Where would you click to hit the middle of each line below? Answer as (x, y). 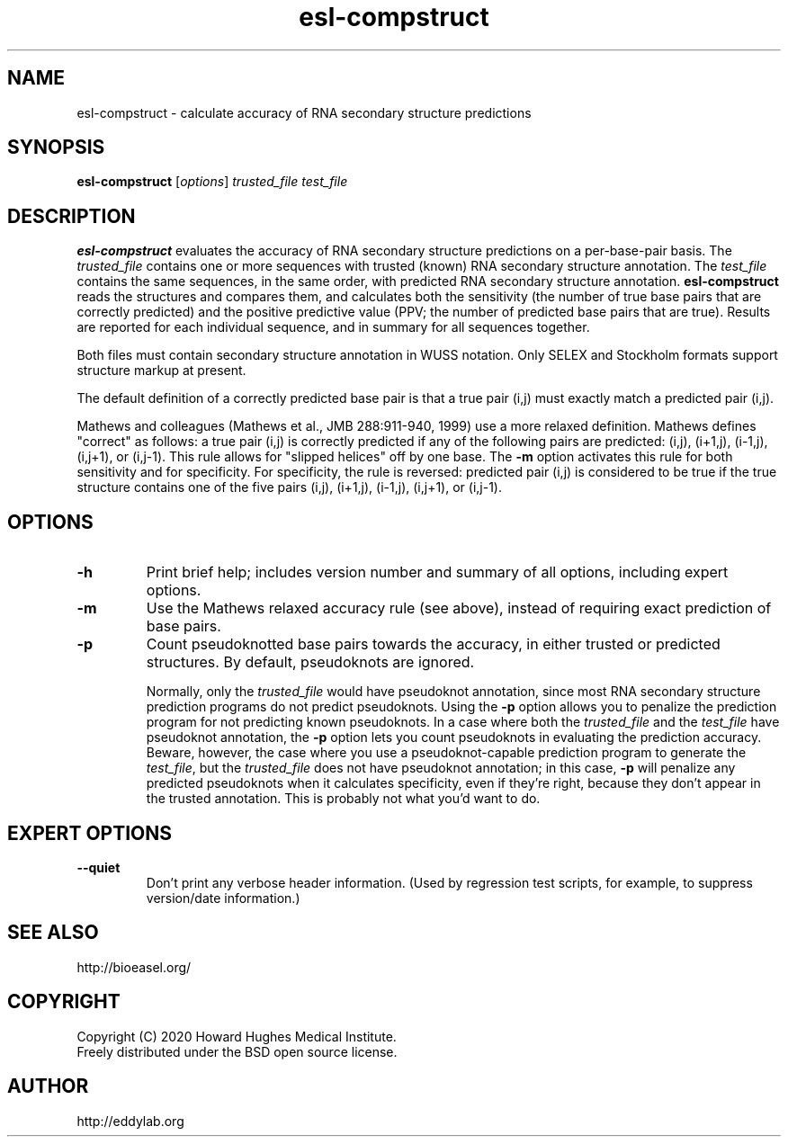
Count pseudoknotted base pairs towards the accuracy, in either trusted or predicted (433, 644)
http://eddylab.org (130, 1121)
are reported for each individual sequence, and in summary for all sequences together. (333, 327)
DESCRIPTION (72, 216)
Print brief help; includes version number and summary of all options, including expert (437, 572)
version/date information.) (223, 898)
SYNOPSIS (56, 147)
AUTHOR (48, 1086)
